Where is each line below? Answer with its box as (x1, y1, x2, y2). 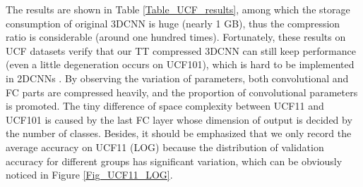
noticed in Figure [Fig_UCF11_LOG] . (6, 167, 173, 182)
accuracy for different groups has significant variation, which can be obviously (6, 153, 343, 168)
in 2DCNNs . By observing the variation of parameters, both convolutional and (6, 70, 349, 85)
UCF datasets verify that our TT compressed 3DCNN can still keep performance (6, 43, 356, 58)
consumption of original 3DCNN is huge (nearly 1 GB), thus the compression (6, 15, 340, 30)
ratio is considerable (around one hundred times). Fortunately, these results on (6, 30, 346, 44)
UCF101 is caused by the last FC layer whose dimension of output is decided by (6, 112, 352, 127)
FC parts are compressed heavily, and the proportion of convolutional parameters (6, 84, 358, 99)
